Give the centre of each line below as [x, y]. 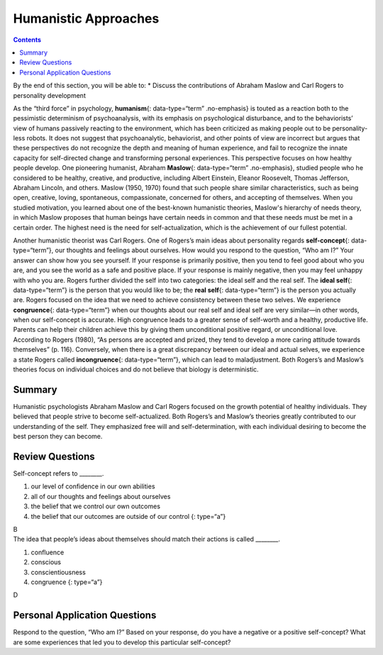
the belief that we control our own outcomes [96, 506]
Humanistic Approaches [86, 18]
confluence [48, 552]
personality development [50, 95]
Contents [27, 40]
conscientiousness [59, 572]
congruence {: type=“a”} [67, 582]
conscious [46, 562]
